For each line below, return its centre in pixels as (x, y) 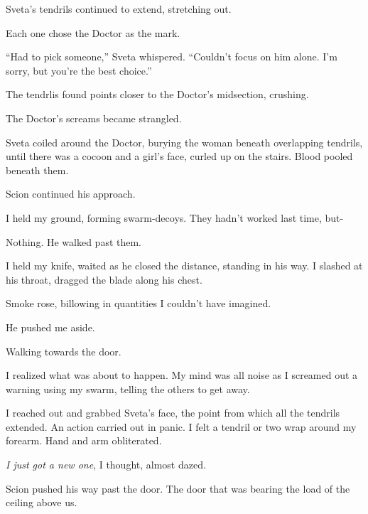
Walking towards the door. (64, 351)
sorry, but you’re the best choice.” (79, 70)
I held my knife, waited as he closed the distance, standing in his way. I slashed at (184, 266)
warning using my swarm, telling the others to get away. (128, 389)
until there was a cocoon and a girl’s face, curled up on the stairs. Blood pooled (179, 156)
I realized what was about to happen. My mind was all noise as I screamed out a (182, 375)
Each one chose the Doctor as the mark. (93, 32)
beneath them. (37, 170)
